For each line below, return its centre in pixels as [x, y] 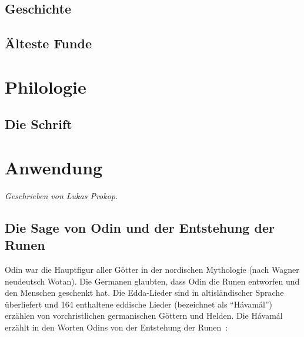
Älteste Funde [48, 43]
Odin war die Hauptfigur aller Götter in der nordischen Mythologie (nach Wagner [152, 270]
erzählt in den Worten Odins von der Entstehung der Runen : [116, 327]
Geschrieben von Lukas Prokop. [61, 195]
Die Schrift [39, 124]
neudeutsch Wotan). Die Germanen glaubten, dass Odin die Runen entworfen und [152, 281]
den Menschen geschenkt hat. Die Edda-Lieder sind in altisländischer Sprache [144, 293]
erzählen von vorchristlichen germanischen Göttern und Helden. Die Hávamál [144, 315]
